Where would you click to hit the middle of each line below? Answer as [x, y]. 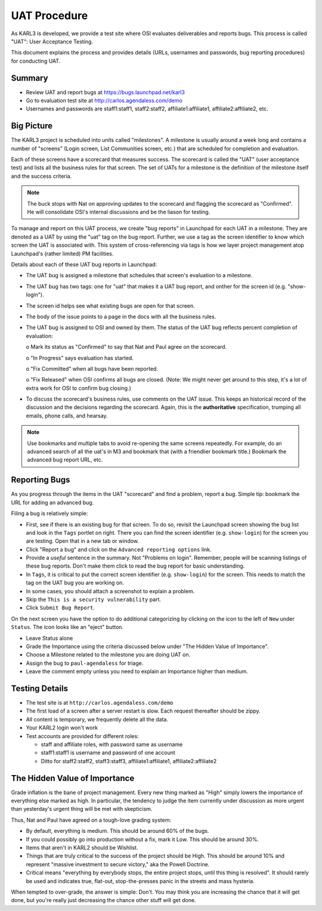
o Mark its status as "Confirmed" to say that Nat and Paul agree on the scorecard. [126, 347]
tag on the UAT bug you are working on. [75, 583]
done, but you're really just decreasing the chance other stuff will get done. [103, 900]
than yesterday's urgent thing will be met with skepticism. [82, 809]
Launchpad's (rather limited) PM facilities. [62, 253]
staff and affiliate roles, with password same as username [112, 744]
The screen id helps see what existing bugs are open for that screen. [110, 306]
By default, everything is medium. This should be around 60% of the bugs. [117, 831]
